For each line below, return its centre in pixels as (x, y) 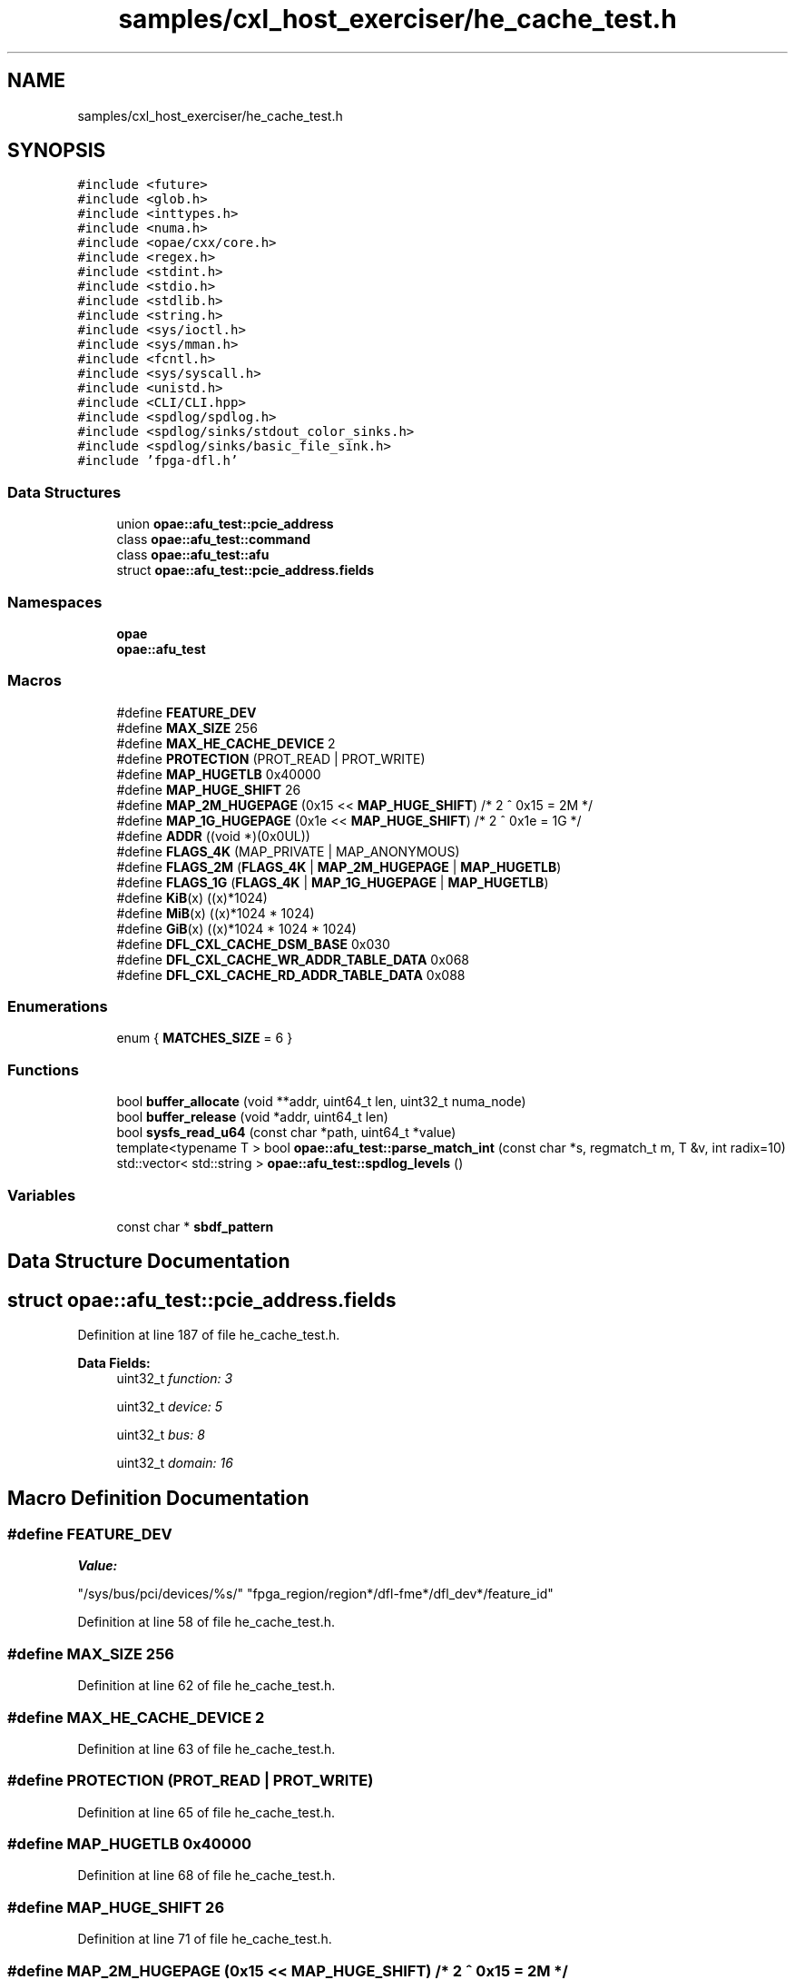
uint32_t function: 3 (175, 1379)
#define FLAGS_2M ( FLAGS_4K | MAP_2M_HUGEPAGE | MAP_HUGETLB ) (339, 866)
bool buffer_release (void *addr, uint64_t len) (252, 1117)
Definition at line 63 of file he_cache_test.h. (206, 1748)
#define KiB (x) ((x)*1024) (192, 897)
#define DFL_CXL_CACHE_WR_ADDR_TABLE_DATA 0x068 (293, 959)
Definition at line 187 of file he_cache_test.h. (209, 1335)
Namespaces (55, 602)
